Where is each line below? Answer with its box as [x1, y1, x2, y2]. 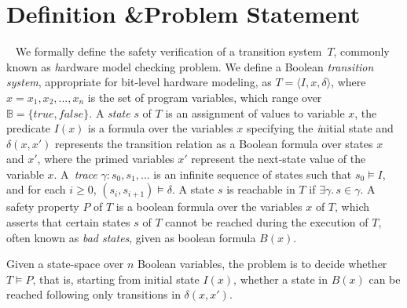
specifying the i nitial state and [246, 120, 394, 136]
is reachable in [226, 181, 295, 197]
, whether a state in [233, 270, 328, 287]
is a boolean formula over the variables [115, 198, 302, 215]
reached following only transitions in [6, 286, 181, 303]
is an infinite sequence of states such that [153, 165, 352, 182]
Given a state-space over [6, 255, 124, 272]
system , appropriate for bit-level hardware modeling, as [6, 74, 272, 90]
